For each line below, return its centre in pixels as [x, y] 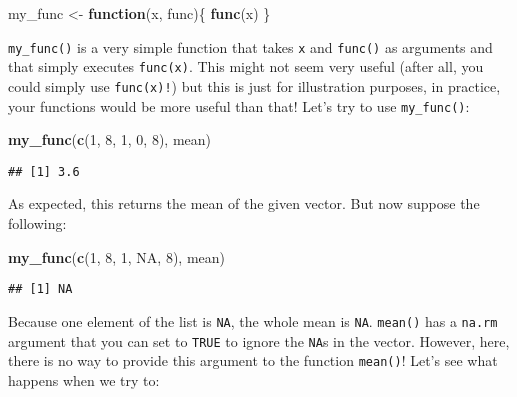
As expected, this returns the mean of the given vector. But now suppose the [244, 203]
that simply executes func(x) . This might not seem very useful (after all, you [246, 66]
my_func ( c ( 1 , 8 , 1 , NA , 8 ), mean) [117, 256]
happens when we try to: [84, 379]
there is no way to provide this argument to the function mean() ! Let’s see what [253, 360]
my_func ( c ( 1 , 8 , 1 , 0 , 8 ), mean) [110, 139]
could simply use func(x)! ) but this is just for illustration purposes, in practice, [254, 85]
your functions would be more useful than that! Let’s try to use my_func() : [239, 105]
